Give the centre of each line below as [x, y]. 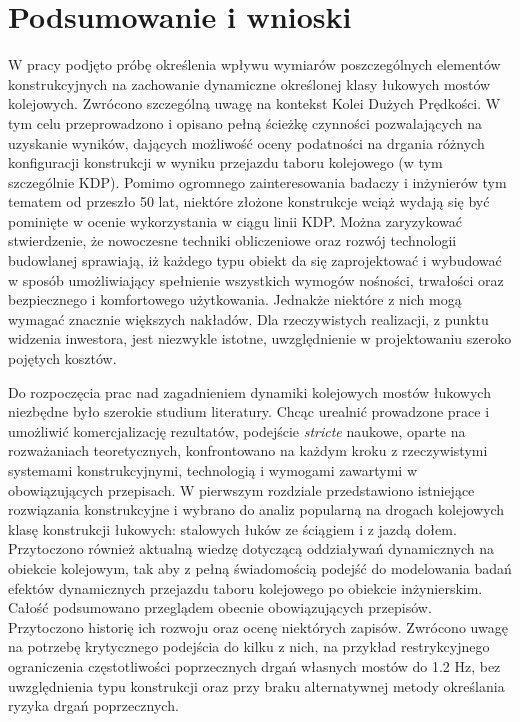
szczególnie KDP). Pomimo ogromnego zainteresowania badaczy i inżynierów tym [257, 181]
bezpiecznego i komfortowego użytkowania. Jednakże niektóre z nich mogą [235, 299]
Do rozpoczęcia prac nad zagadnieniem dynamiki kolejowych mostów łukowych [249, 391]
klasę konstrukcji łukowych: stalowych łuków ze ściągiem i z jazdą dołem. [232, 528]
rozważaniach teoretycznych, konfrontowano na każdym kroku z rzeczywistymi [248, 450]
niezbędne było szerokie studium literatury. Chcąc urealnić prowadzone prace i [249, 411]
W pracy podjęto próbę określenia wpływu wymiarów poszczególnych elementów [254, 64]
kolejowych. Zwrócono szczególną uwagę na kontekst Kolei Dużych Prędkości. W [254, 103]
